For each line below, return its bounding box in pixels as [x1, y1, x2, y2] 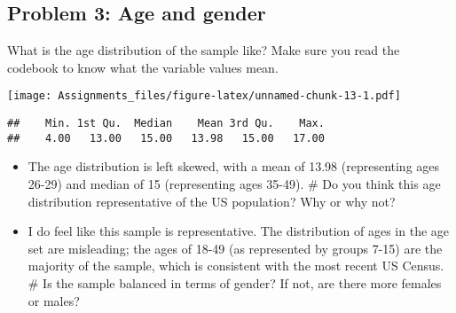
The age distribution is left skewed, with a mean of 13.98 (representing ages [28, 157, 440, 176]
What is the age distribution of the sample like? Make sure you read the [7, 41, 400, 59]
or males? [28, 291, 80, 309]
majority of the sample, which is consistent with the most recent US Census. [28, 256, 444, 275]
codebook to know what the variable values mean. [7, 58, 279, 76]
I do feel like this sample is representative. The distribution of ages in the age [28, 222, 450, 240]
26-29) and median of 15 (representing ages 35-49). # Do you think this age [28, 174, 441, 192]
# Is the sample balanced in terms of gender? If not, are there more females [28, 273, 442, 292]
